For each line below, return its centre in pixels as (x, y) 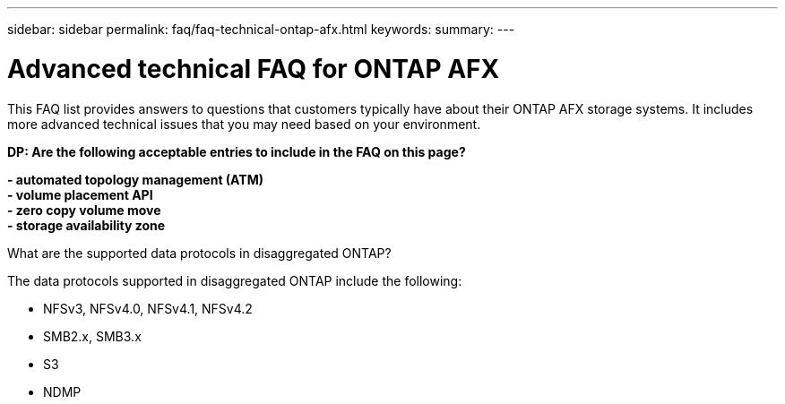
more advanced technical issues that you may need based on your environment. (244, 124)
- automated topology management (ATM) (135, 179)
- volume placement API (80, 194)
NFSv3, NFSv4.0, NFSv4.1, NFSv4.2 (148, 308)
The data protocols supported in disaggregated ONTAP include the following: (235, 280)
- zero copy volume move (84, 210)
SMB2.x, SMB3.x (92, 336)
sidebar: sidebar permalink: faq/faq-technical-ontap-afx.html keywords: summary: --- (261, 29)
